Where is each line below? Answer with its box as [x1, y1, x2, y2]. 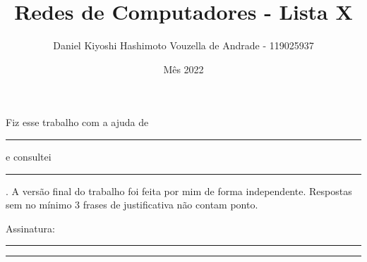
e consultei [6, 149, 52, 163]
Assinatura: [6, 220, 55, 235]
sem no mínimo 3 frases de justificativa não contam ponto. [6, 197, 258, 212]
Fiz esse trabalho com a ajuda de [6, 115, 149, 130]
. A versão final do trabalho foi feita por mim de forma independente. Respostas [6, 183, 352, 198]
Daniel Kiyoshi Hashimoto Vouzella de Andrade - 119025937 [53, 38, 314, 53]
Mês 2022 [163, 61, 204, 76]
